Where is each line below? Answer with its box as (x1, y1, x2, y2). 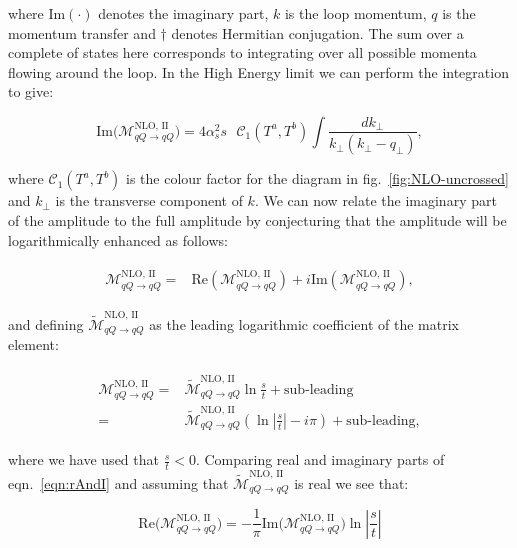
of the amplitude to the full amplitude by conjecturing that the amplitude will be (8, 210, 507, 230)
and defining (8, 313, 84, 334)
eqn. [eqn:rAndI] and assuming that (8, 472, 229, 493)
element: (8, 334, 59, 355)
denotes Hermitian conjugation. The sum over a (171, 22, 464, 43)
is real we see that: (294, 472, 409, 493)
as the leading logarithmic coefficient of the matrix (149, 313, 459, 334)
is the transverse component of (55, 190, 243, 211)
